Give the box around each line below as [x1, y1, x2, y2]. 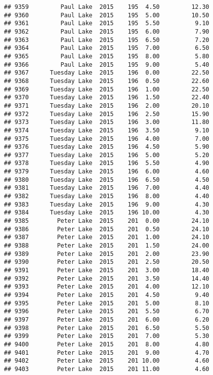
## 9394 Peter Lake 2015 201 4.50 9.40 [4, 291, 210, 298]
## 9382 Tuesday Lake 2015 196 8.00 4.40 [4, 193, 210, 200]
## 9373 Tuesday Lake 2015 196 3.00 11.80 [4, 119, 210, 126]
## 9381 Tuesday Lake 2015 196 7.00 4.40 [4, 184, 210, 192]
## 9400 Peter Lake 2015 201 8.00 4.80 [4, 340, 210, 348]
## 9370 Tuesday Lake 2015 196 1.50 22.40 [4, 94, 210, 101]
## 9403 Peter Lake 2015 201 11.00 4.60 [4, 365, 210, 373]
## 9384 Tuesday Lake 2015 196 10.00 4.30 [4, 209, 210, 216]
